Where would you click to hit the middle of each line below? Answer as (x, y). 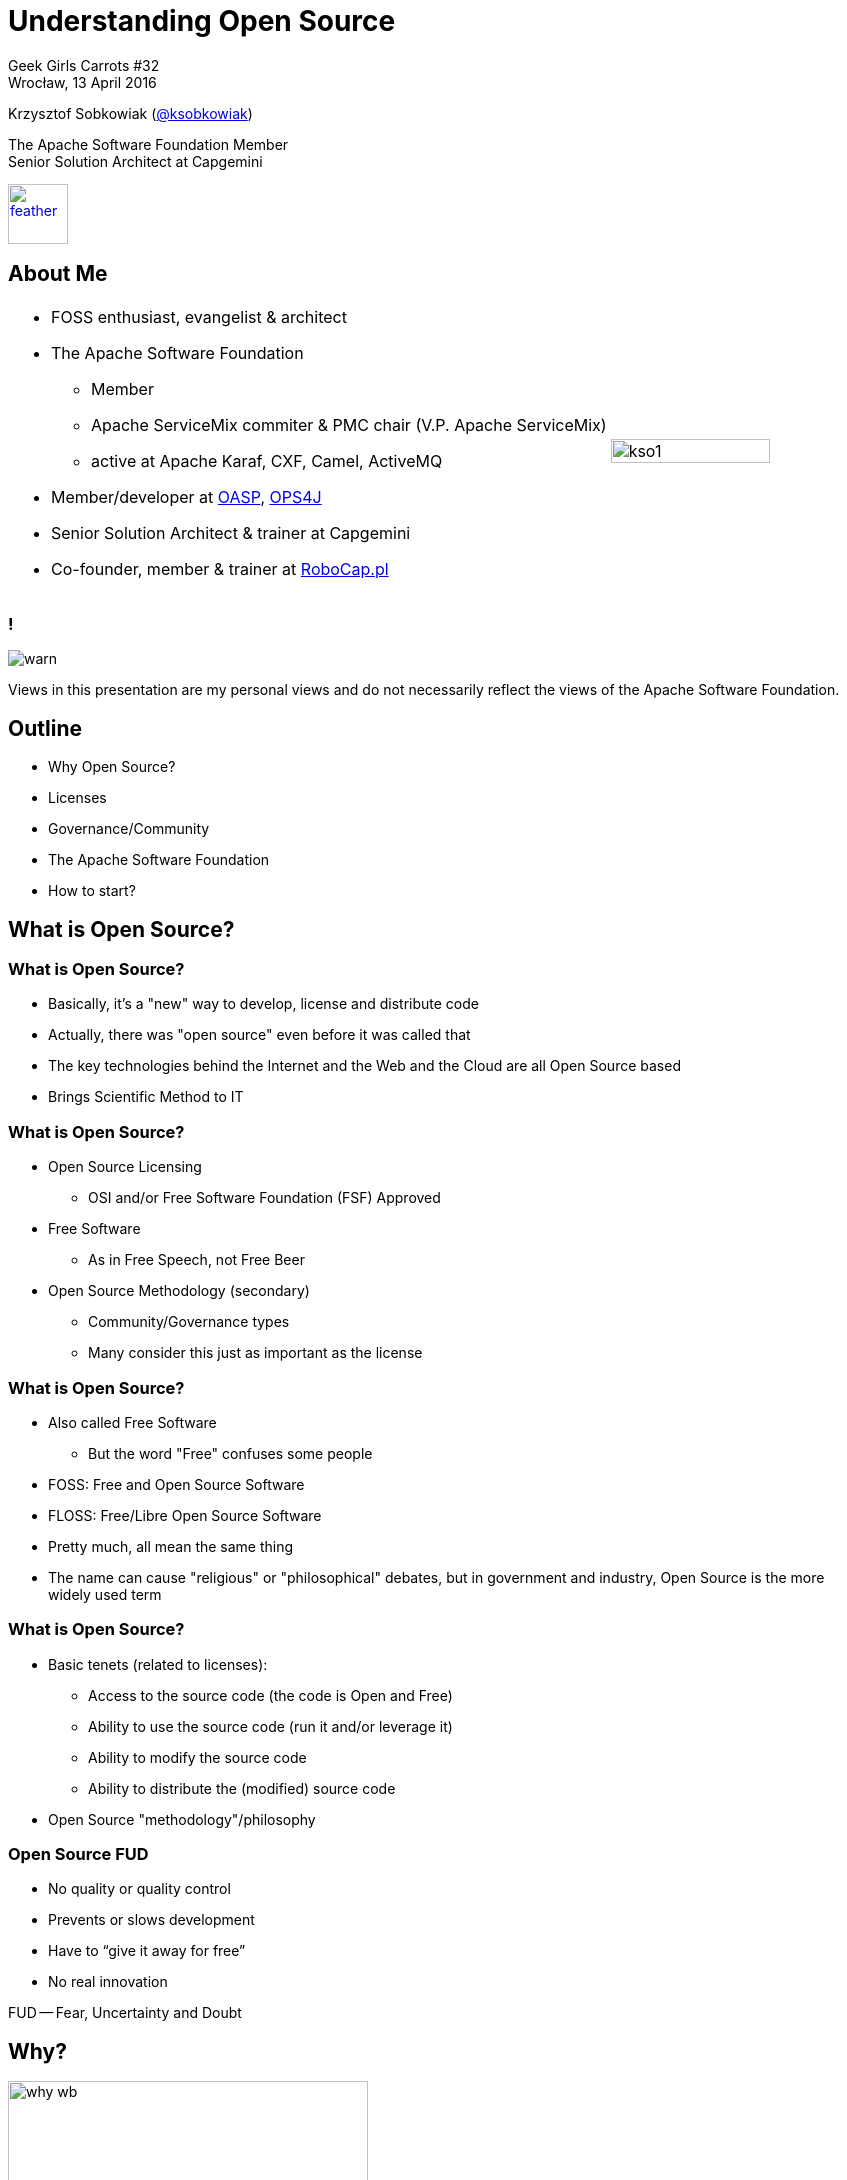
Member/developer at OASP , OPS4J (186, 496)
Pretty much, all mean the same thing (171, 1546)
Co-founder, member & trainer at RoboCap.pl (220, 568)
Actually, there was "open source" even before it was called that (259, 1035)
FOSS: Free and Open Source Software (176, 1484)
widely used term (105, 1594)
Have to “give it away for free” (147, 1951)
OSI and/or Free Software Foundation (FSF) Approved (264, 1198)
